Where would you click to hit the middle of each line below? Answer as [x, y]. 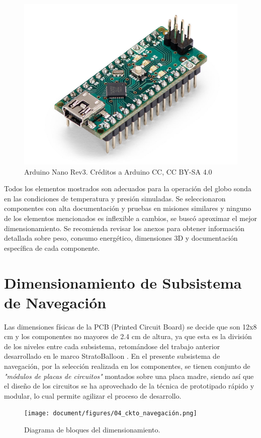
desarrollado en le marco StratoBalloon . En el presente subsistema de [112, 356]
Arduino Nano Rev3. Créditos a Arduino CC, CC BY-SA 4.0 [118, 171]
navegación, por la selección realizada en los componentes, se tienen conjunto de [127, 366]
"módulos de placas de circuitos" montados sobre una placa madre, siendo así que [129, 376]
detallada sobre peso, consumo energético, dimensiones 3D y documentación [121, 238]
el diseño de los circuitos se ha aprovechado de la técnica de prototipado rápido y [129, 386]
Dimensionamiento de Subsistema [123, 282]
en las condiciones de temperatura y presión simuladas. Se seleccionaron [115, 198]
